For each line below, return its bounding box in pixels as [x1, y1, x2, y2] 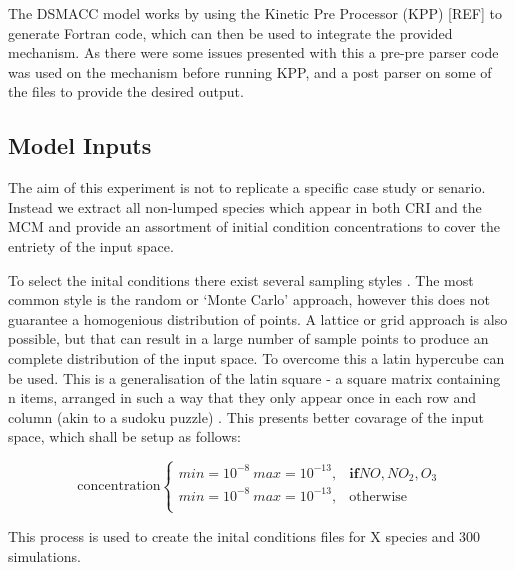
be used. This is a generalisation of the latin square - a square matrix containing [8, 367, 501, 388]
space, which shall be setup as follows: [8, 426, 241, 447]
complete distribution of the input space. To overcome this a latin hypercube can [8, 347, 505, 368]
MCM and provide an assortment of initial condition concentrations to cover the [8, 216, 500, 237]
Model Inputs [8, 130, 152, 161]
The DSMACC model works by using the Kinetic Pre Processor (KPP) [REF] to [8, 3, 502, 23]
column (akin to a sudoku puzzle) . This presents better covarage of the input [8, 406, 485, 427]
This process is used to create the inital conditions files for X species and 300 [8, 525, 481, 546]
